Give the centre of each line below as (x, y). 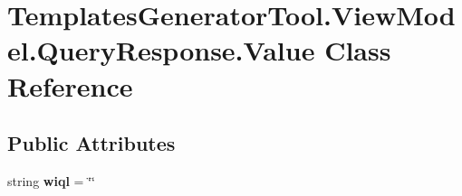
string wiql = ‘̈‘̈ (51, 180)
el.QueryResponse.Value (161, 50)
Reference (70, 85)
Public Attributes (91, 143)
